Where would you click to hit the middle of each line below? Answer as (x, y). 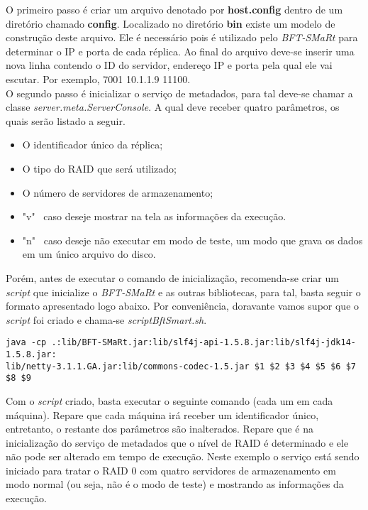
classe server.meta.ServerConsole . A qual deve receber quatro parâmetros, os (173, 107)
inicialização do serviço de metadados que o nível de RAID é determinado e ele (177, 442)
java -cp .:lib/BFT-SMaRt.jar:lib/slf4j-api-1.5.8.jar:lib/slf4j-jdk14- (181, 343)
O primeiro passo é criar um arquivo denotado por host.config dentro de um (174, 9)
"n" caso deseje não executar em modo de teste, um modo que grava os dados (193, 240)
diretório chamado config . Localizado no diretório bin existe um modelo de (171, 23)
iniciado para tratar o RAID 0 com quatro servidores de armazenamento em (171, 470)
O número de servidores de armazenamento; (118, 192)
